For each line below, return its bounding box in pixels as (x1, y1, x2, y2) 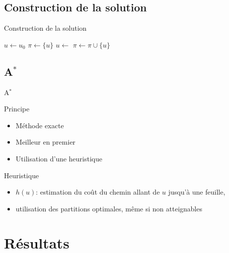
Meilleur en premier (15, 137, 76, 147)
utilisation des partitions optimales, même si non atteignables (15, 203, 202, 213)
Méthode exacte (15, 120, 64, 130)
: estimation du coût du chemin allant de (36, 187, 160, 197)
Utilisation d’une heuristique (15, 153, 103, 163)
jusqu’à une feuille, (168, 187, 226, 197)
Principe (4, 103, 30, 114)
